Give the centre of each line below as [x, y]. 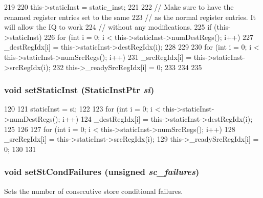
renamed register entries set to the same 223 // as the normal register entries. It [130, 17]
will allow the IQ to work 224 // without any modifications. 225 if [108, 27]
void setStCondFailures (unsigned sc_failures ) [102, 172]
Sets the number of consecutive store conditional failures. [94, 191]
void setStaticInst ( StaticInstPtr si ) [79, 90]
